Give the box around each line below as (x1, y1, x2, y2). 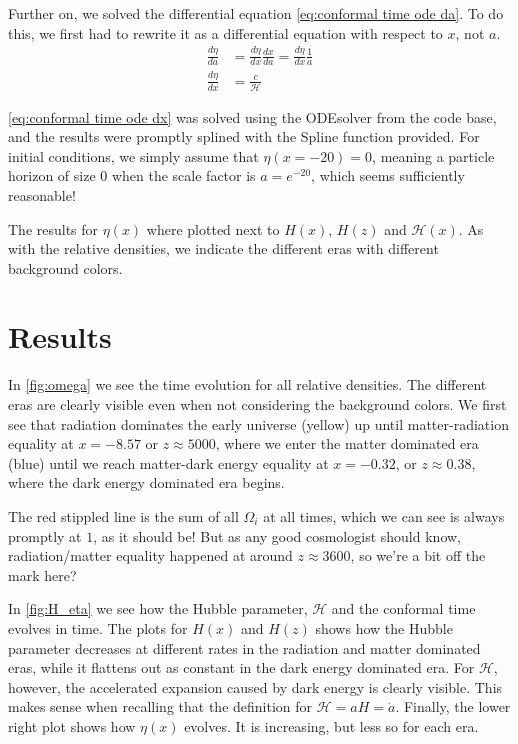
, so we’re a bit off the (350, 545, 486, 566)
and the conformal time (331, 598, 476, 619)
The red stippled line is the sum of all (8, 505, 239, 526)
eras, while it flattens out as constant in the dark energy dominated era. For (8, 657, 475, 678)
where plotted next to (146, 218, 280, 239)
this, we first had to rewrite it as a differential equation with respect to (8, 22, 443, 43)
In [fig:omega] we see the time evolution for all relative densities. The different (8, 374, 487, 395)
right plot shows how (8, 715, 136, 736)
